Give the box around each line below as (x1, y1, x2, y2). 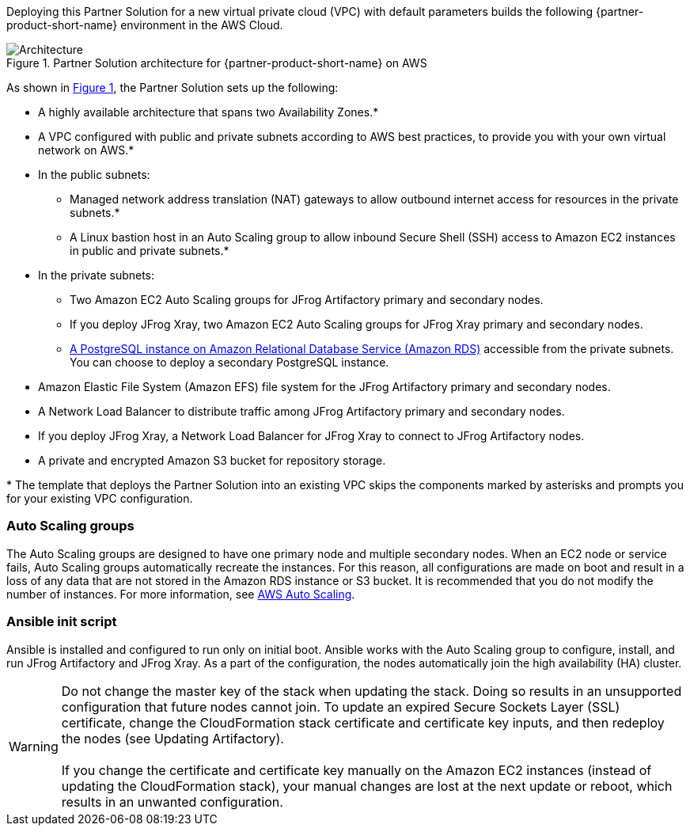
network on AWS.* (38, 143, 135, 157)
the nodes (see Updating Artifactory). (61, 730, 284, 747)
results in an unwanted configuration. (61, 793, 283, 810)
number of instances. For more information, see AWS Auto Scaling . (6, 587, 355, 601)
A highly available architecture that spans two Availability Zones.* (38, 105, 379, 119)
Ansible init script (6, 614, 117, 630)
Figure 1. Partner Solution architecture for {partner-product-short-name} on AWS (6, 56, 427, 70)
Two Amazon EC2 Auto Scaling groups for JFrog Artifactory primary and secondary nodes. (70, 293, 544, 306)
